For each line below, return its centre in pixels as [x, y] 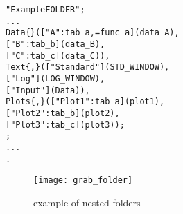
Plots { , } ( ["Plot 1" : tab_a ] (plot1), [85, 102]
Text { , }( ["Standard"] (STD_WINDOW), [88, 67]
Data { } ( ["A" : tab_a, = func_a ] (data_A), [93, 33]
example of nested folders [87, 202]
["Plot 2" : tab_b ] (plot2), [63, 113]
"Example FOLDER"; [45, 10]
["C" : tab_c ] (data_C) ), [58, 56]
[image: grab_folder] [83, 181]
